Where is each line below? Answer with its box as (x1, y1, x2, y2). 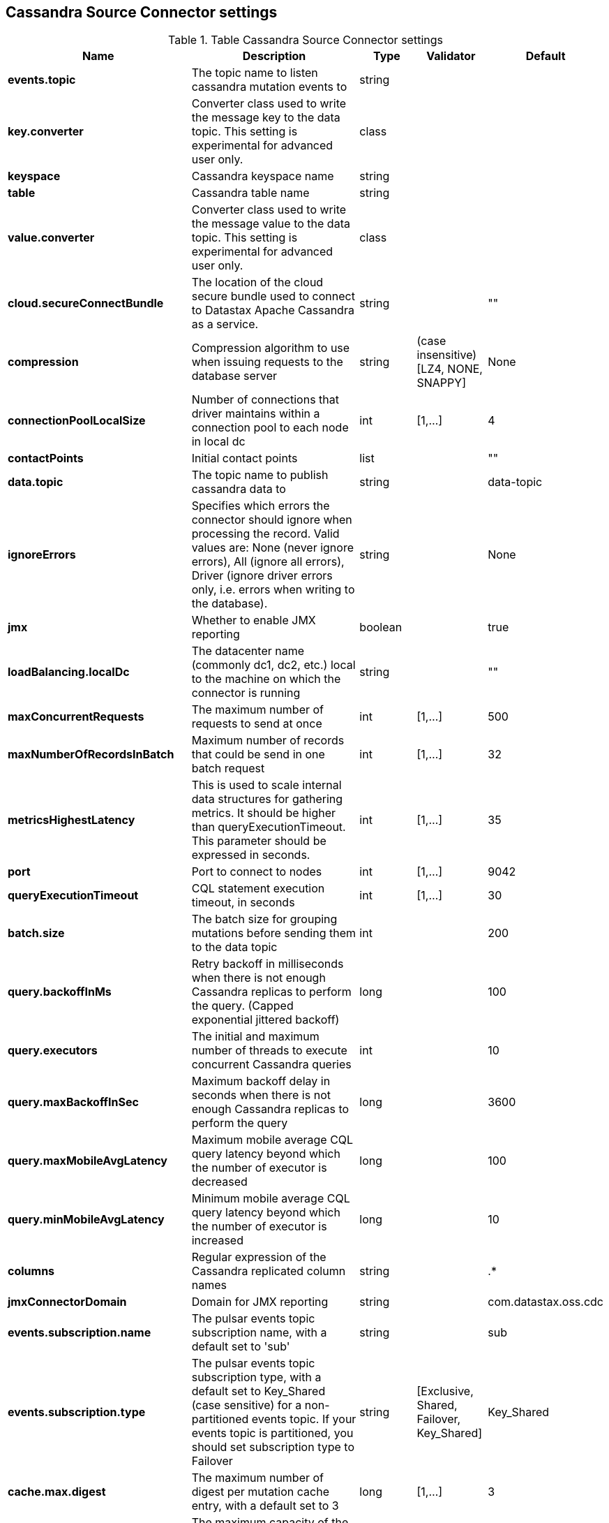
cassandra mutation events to (191, 80, 347, 94)
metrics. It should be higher (191, 806, 336, 821)
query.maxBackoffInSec (8, 1095, 139, 1110)
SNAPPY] (416, 376, 466, 390)
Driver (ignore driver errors (191, 568, 333, 583)
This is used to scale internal (191, 778, 342, 793)
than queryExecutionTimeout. (191, 820, 346, 834)
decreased (191, 1175, 248, 1189)
